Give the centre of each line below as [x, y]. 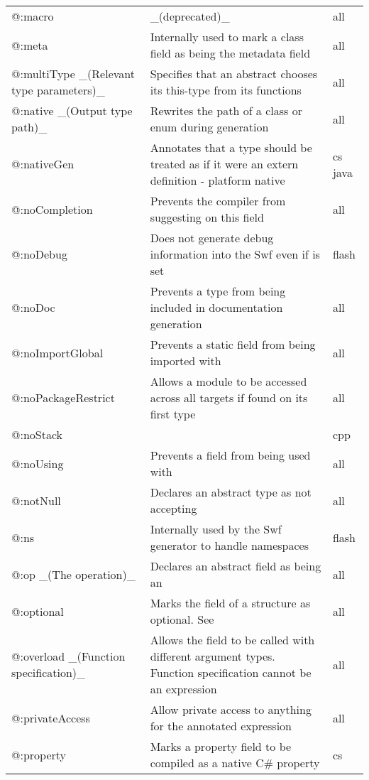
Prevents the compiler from [218, 201]
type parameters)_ [58, 90]
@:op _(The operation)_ [73, 574]
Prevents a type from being [218, 291]
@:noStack [37, 434]
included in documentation [216, 307]
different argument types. [213, 656]
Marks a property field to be [221, 746]
